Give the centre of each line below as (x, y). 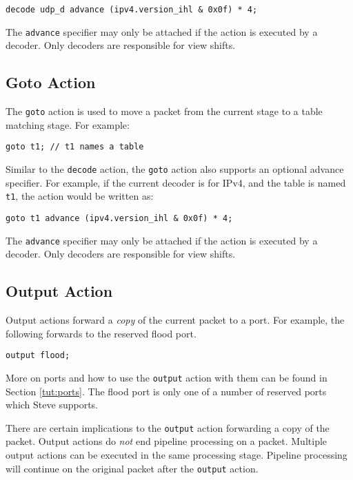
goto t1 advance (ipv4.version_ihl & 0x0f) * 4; (119, 218)
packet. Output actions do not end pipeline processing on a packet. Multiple (167, 441)
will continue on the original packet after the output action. (132, 468)
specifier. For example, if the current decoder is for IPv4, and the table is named (176, 182)
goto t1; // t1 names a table (75, 147)
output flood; (38, 356)
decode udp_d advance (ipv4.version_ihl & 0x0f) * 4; (132, 10)
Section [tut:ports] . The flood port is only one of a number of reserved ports (166, 391)
